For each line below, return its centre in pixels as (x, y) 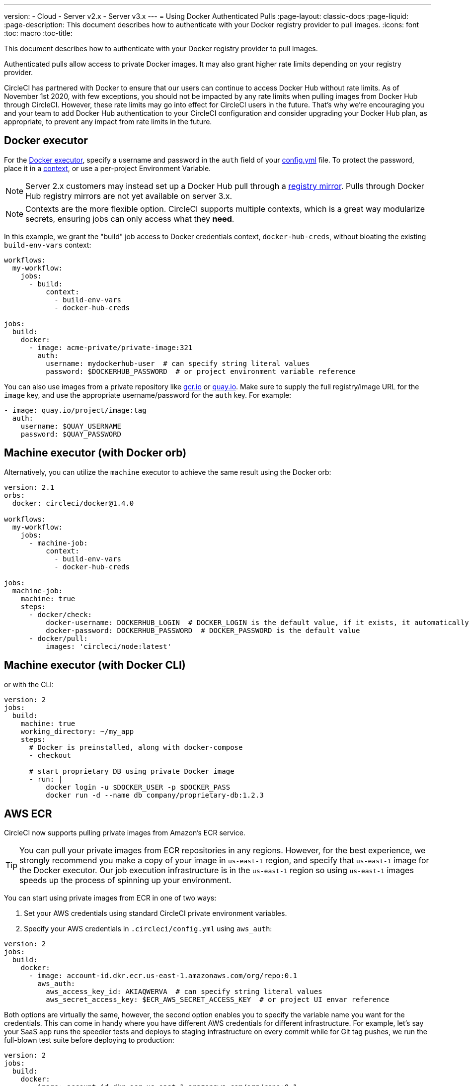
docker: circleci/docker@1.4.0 (73, 503)
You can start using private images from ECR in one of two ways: (110, 898)
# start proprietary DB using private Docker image (132, 771)
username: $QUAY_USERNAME (71, 426)
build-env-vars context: (48, 245)
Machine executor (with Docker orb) (95, 453)
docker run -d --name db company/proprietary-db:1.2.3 (155, 795)
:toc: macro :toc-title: (38, 33)
